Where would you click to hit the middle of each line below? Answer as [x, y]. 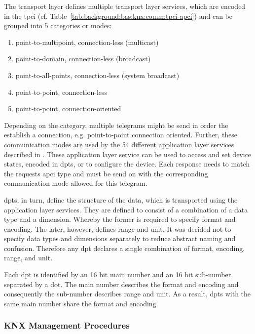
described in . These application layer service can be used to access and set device [128, 154]
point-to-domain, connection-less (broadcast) [83, 59]
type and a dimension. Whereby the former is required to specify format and [120, 219]
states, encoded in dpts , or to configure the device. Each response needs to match [127, 164]
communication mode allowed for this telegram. [76, 183]
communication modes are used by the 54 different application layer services [119, 144]
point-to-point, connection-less [61, 92]
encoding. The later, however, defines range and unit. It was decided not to [118, 229]
